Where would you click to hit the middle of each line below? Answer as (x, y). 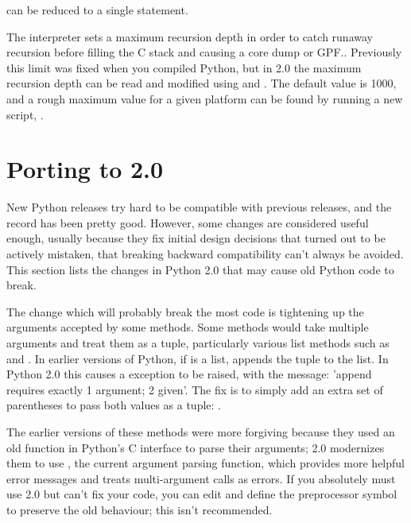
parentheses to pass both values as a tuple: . (114, 405)
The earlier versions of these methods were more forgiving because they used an (201, 432)
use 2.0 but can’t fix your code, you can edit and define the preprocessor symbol (202, 494)
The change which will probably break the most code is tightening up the (185, 311)
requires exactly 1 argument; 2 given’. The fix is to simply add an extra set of (195, 389)
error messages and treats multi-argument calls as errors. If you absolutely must (201, 478)
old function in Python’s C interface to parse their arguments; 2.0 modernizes (196, 447)
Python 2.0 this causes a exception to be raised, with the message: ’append (189, 374)
